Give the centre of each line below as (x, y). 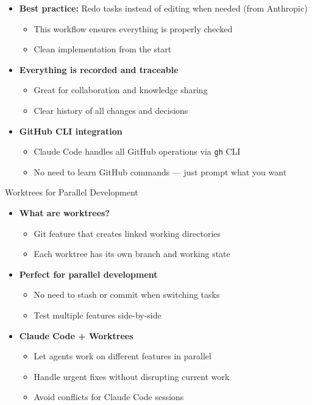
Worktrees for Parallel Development (72, 192)
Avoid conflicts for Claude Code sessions (109, 397)
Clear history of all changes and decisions (111, 110)
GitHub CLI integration (71, 131)
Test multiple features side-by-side (97, 315)
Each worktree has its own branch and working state (132, 254)
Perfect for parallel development (88, 274)
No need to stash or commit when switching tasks (127, 294)
